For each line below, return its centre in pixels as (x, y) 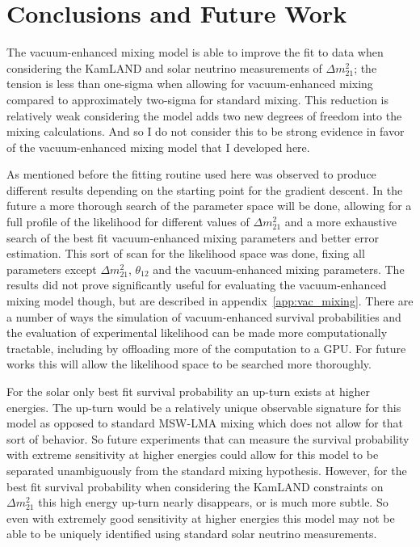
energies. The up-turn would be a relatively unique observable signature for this (204, 407)
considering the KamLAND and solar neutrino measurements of (164, 67)
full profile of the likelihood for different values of (128, 222)
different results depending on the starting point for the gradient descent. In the (205, 189)
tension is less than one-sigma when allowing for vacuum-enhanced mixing (190, 84)
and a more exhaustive (340, 222)
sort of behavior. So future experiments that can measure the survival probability (208, 438)
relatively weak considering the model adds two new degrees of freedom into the (204, 115)
